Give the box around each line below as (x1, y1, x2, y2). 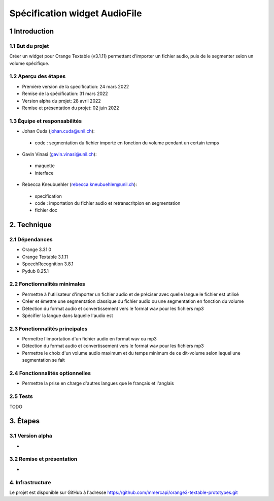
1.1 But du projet (9, 42, 49, 49)
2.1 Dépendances (9, 236, 53, 243)
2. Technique (9, 221, 52, 229)
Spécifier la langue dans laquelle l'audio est (22, 312, 114, 319)
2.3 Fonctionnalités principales (9, 325, 88, 332)
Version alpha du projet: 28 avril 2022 (22, 98, 101, 104)
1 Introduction (9, 27, 54, 36)
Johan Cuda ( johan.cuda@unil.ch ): (22, 128, 95, 134)
